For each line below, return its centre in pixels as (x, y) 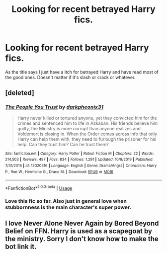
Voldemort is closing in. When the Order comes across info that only (87, 134)
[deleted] (20, 93)
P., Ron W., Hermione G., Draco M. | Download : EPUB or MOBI (59, 172)
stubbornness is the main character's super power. (68, 207)
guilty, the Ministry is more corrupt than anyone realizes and (79, 128)
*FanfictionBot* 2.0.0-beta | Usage (39, 188)
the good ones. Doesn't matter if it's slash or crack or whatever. (70, 77)
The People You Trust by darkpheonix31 (54, 107)
